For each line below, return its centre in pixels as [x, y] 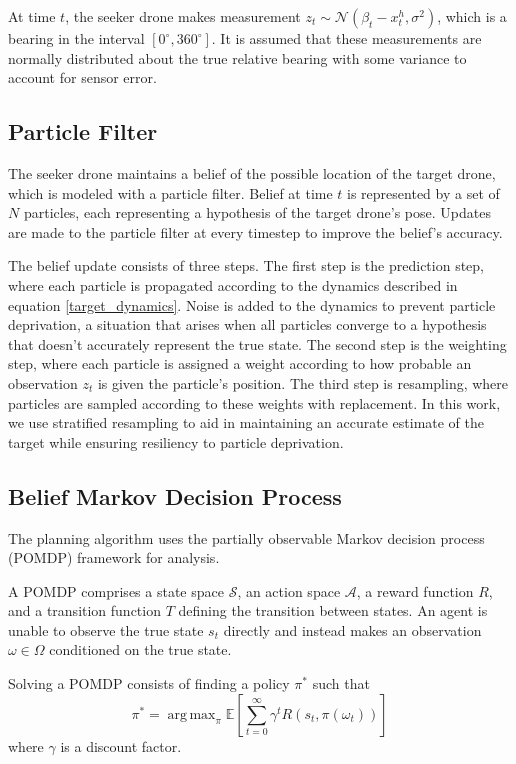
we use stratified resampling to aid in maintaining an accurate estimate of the [246, 422]
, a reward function [415, 590]
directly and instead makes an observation [352, 629]
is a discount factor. [121, 745]
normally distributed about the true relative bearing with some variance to [237, 57]
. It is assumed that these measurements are [346, 38]
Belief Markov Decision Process [175, 495]
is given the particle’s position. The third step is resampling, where [303, 382]
